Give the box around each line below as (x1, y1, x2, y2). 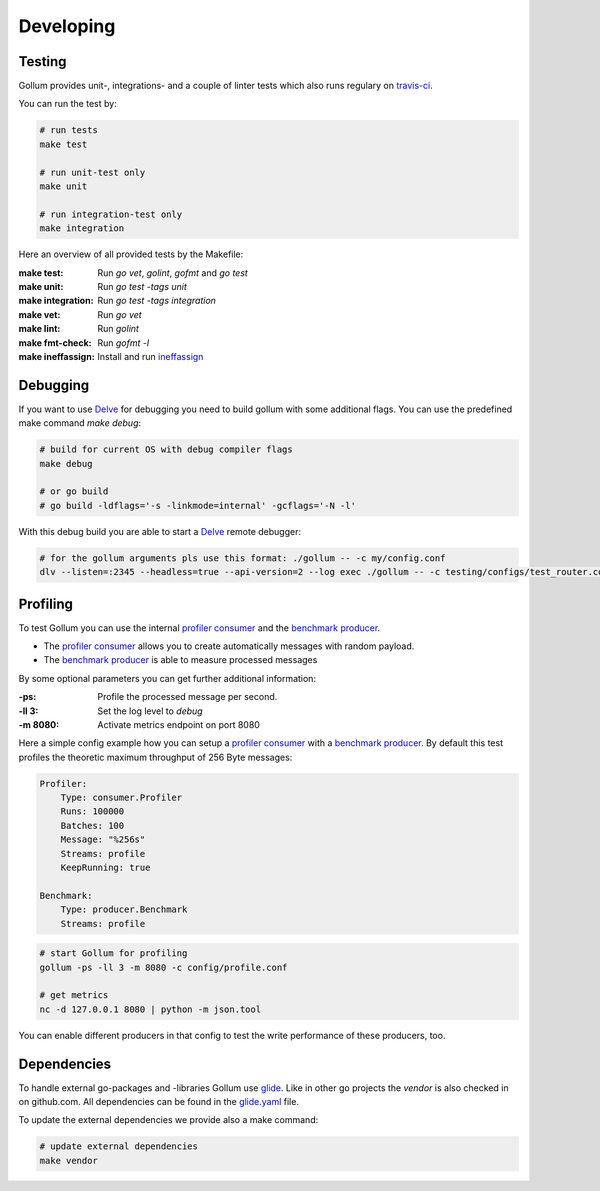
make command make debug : (18, 417, 142, 429)
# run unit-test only (39, 166, 146, 178)
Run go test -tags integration (97, 295, 217, 307)
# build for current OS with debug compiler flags (39, 444, 294, 455)
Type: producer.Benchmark (60, 904, 188, 915)
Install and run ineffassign (97, 350, 204, 362)
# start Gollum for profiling (39, 948, 188, 959)
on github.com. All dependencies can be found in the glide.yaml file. (18, 1096, 300, 1108)
